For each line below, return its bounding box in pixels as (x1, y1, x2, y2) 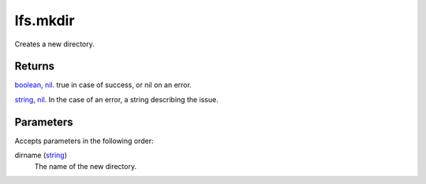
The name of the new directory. (34, 161, 137, 171)
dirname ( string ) (14, 150, 67, 160)
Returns (14, 60, 55, 73)
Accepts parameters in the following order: (14, 136, 154, 145)
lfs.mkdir (14, 12, 75, 29)
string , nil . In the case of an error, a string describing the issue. (14, 94, 219, 104)
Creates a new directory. (14, 39, 95, 49)
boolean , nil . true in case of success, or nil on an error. (14, 80, 192, 90)
